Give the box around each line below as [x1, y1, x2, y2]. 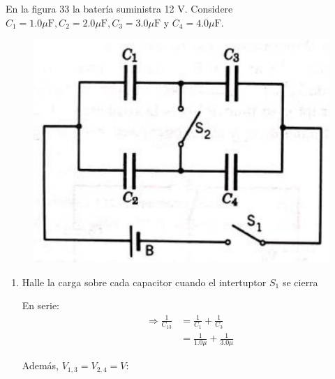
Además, [22, 358, 59, 373]
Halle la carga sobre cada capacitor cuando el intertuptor [22, 274, 267, 289]
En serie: [22, 298, 59, 313]
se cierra [282, 274, 318, 289]
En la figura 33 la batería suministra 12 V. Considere [6, 1, 233, 15]
